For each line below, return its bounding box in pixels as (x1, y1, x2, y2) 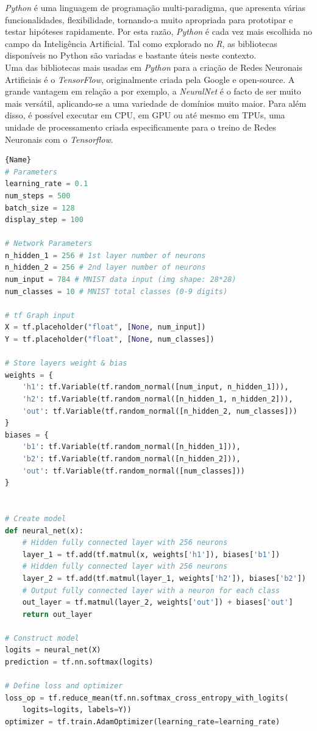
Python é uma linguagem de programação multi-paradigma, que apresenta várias (5, 1, 306, 13)
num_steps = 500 (5, 191, 71, 200)
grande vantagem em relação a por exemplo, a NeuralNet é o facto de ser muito (5, 85, 301, 98)
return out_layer (22, 610, 93, 619)
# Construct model (5, 633, 79, 643)
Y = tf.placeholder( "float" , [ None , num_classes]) (5, 335, 215, 344)
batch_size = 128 (5, 203, 75, 212)
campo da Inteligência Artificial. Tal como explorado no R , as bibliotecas (5, 37, 277, 49)
